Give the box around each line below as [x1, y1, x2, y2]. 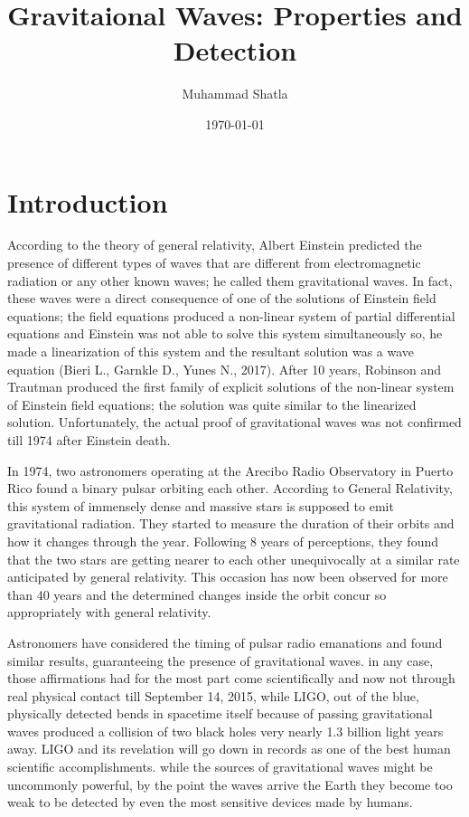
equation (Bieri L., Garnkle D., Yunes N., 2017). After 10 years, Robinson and [7, 359, 442, 378]
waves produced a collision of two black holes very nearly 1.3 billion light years [7, 721, 444, 740]
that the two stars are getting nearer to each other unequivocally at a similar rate [7, 549, 460, 568]
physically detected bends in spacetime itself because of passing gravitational [7, 704, 433, 723]
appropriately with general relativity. [7, 603, 211, 622]
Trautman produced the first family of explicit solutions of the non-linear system [7, 377, 455, 396]
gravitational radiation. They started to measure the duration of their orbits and [7, 514, 455, 533]
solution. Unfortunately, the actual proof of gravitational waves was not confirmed [7, 413, 462, 432]
